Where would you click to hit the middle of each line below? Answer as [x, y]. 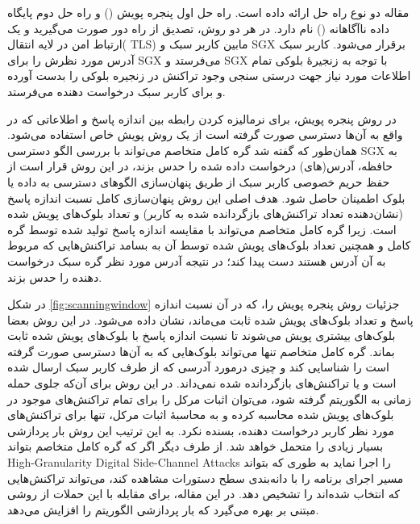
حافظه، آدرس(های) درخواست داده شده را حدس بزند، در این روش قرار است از [200, 166]
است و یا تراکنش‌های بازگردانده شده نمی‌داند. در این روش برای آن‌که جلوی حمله [202, 383]
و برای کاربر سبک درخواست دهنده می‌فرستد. [116, 91]
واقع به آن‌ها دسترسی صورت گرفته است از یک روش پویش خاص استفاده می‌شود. [205, 134]
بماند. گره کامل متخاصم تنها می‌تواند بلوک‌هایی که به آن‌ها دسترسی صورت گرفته [201, 351]
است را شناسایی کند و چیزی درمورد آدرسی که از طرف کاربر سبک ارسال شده [198, 367]
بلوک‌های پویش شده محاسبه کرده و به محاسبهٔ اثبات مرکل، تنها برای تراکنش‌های [201, 415]
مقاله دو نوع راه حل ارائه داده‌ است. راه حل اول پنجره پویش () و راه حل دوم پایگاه [208, 12]
